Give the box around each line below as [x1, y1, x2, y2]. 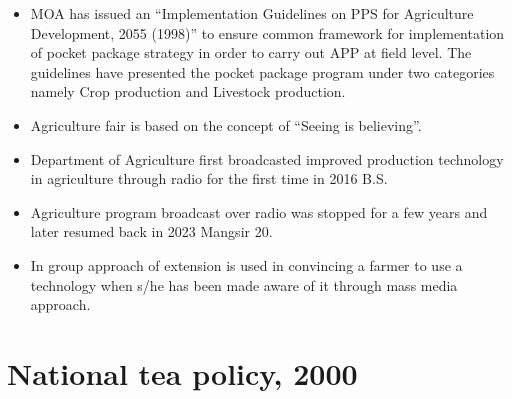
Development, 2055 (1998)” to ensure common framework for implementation [30, 22, 505, 43]
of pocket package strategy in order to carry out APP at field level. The [30, 42, 472, 63]
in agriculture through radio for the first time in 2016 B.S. [30, 168, 388, 189]
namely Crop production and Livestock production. [30, 81, 346, 102]
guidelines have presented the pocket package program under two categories [30, 61, 495, 82]
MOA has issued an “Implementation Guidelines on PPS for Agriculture [30, 3, 474, 23]
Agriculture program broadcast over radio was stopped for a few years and [30, 201, 488, 222]
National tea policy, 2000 [7, 352, 358, 393]
